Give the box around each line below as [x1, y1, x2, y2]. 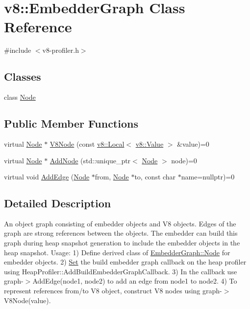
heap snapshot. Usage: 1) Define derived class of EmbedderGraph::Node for [4, 247, 230, 257]
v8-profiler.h [42, 45, 79, 55]
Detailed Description [4, 196, 111, 211]
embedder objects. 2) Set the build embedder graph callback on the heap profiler [4, 257, 247, 267]
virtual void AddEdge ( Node [4, 172, 90, 182]
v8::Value [135, 138, 164, 149]
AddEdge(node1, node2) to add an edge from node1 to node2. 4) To [32, 276, 237, 286]
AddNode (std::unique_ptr [50, 155, 131, 165]
